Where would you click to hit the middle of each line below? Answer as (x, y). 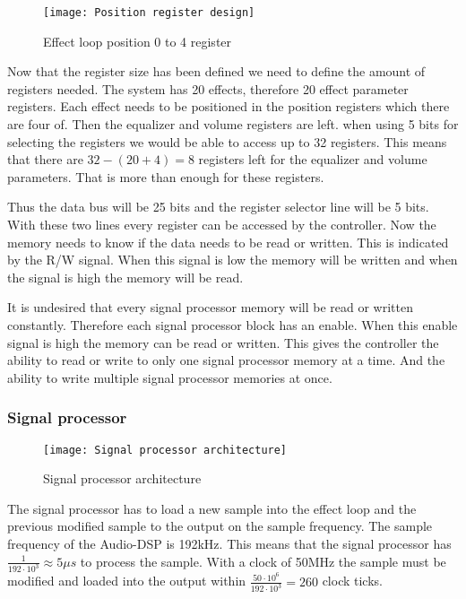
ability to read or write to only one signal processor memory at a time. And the (226, 360)
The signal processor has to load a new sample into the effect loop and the (212, 508)
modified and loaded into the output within (127, 581)
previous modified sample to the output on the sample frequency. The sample (220, 526)
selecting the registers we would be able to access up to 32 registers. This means (227, 141)
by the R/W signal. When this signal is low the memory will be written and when (233, 260)
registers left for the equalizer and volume (313, 159)
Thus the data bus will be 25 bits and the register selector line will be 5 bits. (218, 207)
